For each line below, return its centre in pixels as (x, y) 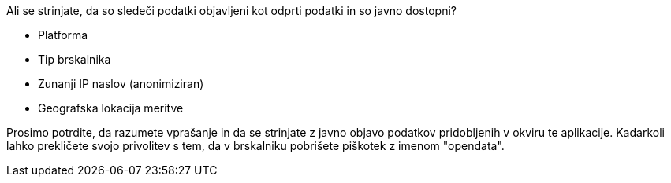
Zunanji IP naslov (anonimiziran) (121, 84)
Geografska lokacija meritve (111, 108)
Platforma (63, 35)
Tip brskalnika (75, 59)
